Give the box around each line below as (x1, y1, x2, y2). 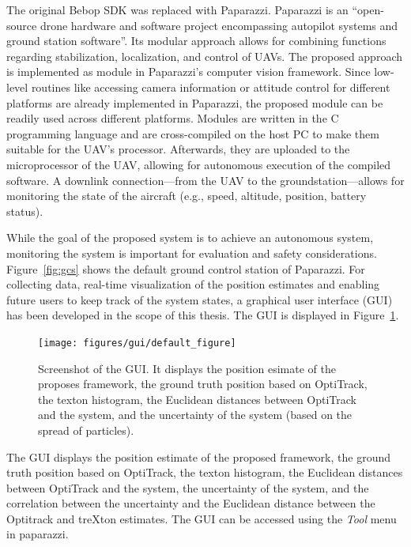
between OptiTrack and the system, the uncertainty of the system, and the (6, 479, 369, 496)
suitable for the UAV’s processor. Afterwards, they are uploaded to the (6, 141, 350, 157)
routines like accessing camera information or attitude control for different (31, 78, 390, 95)
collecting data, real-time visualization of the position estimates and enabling (6, 276, 380, 292)
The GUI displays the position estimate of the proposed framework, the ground (6, 448, 390, 465)
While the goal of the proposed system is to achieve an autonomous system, (6, 229, 374, 246)
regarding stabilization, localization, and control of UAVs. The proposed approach (6, 47, 402, 64)
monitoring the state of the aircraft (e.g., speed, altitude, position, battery (6, 187, 367, 204)
